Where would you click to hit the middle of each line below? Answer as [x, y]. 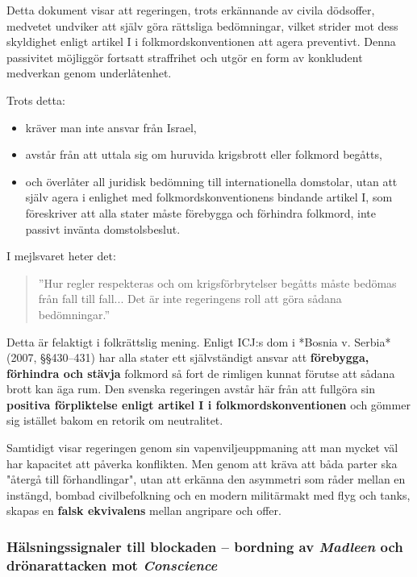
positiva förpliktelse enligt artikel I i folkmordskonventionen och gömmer [208, 404]
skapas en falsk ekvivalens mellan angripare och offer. [144, 511]
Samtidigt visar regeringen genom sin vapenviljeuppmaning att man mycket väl [202, 448]
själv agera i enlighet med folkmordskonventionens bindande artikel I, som [209, 197]
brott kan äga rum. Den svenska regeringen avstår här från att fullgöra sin [191, 389]
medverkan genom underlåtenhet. [89, 73]
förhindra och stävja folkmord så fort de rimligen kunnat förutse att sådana [201, 373]
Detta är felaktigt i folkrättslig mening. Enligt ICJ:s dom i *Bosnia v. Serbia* [199, 341]
